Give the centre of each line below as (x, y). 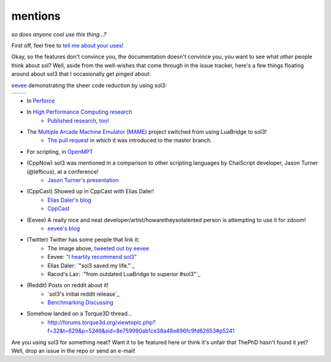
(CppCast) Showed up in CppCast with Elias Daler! (90, 191)
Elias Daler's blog (69, 200)
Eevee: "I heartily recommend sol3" (92, 257)
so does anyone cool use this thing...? (59, 34)
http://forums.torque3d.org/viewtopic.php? (101, 322)
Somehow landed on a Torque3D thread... (79, 314)
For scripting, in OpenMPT (60, 152)
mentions (36, 16)
